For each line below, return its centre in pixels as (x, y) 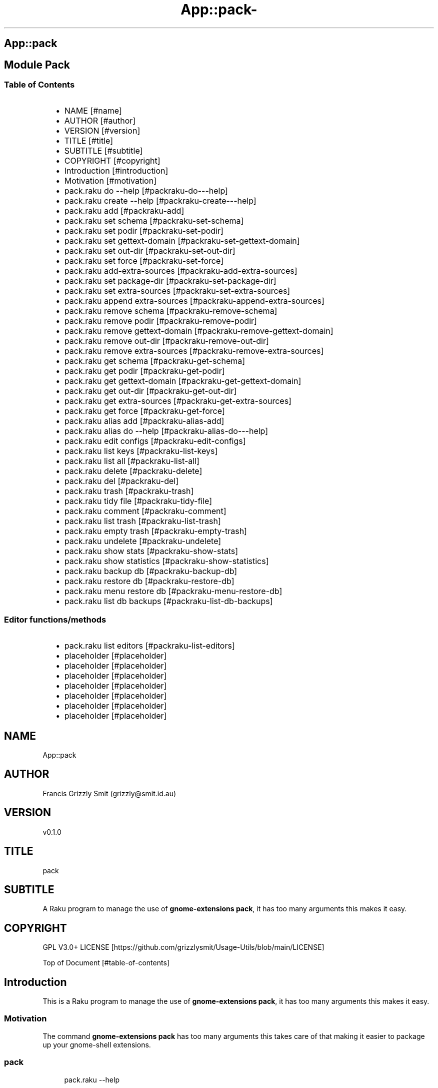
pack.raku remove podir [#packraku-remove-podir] (160, 321)
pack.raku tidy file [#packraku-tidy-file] (138, 501)
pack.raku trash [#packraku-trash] (129, 491)
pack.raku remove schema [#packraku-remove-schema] (171, 311)
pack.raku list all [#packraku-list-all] (132, 461)
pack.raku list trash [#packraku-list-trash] (142, 521)
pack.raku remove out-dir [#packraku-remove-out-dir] (166, 341)
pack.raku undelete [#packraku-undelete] (143, 541)
